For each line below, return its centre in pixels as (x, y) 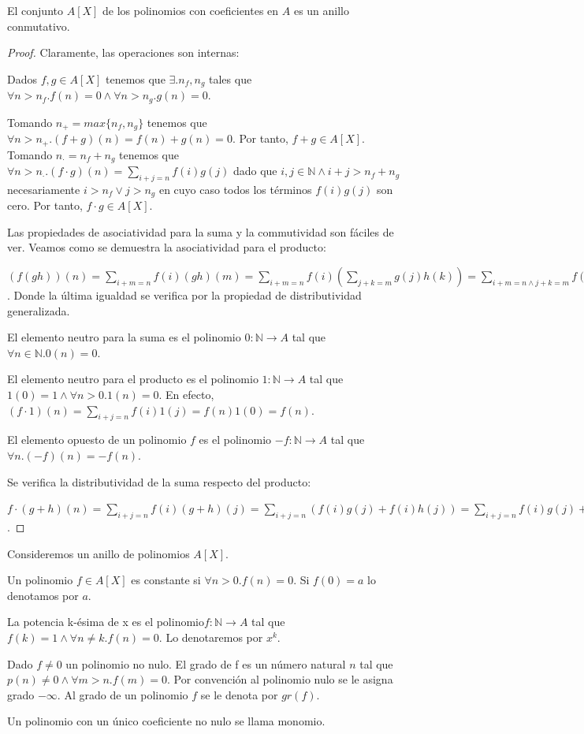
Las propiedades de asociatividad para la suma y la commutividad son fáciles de (201, 231)
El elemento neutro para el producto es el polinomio (133, 379)
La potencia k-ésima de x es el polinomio (106, 622)
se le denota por (239, 694)
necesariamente (44, 189)
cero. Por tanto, (45, 205)
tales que (231, 78)
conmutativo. (39, 26)
